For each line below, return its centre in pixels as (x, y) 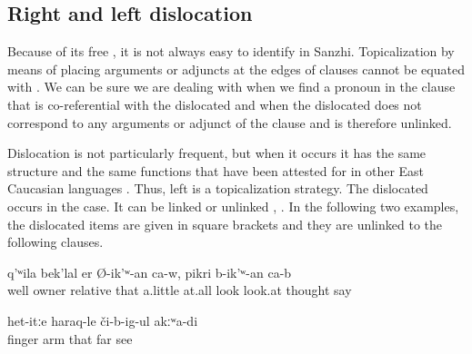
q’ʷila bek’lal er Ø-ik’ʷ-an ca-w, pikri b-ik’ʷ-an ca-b (150, 272)
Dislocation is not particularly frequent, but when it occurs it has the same (217, 153)
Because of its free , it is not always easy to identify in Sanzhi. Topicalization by (231, 51)
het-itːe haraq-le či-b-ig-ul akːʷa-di (103, 320)
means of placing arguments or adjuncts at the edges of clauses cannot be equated (236, 69)
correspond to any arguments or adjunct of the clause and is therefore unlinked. (230, 122)
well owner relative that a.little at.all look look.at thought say (180, 290)
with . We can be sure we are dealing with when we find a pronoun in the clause (231, 87)
